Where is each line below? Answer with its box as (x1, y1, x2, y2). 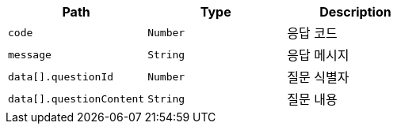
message (8, 48, 52, 61)
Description (319, 4, 391, 20)
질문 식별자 (287, 69, 349, 85)
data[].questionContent (8, 92, 145, 105)
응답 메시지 (287, 47, 349, 63)
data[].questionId (8, 70, 114, 83)
